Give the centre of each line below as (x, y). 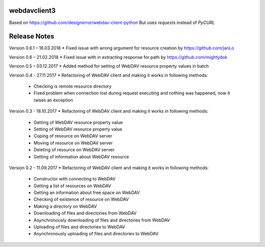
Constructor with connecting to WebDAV (75, 179)
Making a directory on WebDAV (65, 206)
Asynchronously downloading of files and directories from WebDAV (102, 220)
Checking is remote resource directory (73, 86)
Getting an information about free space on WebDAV (87, 193)
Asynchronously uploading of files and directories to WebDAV (96, 234)
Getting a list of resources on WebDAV (72, 186)
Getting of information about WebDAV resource (81, 156)
